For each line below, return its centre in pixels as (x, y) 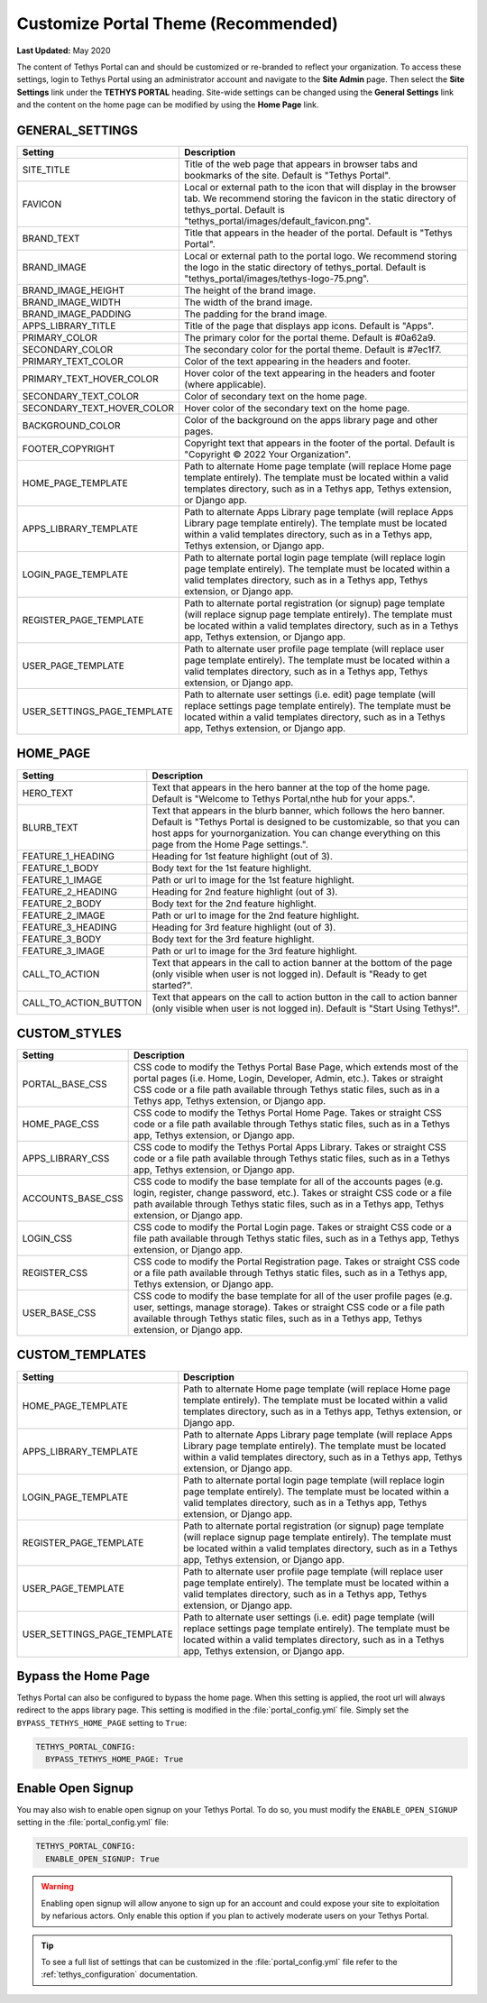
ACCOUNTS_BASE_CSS (73, 1199)
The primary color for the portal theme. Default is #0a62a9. (310, 338)
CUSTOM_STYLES (69, 1033)
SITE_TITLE (46, 170)
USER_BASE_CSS (59, 1313)
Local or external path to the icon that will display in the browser (321, 188)
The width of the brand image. (248, 302)
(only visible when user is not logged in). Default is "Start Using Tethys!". (306, 1008)
